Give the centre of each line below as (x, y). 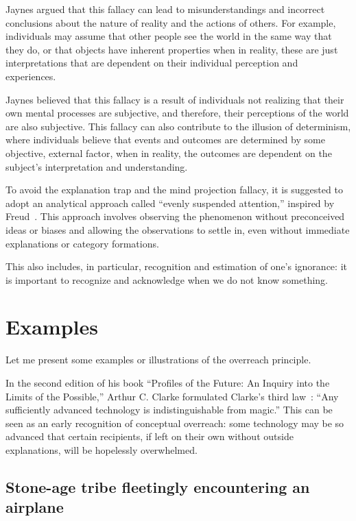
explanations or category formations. (82, 243)
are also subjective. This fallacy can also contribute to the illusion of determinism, (178, 126)
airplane (35, 507)
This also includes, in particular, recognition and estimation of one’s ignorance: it (176, 266)
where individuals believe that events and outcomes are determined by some (165, 140)
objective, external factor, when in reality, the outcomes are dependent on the (169, 153)
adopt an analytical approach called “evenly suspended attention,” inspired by (170, 203)
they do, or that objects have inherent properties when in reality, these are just (172, 49)
